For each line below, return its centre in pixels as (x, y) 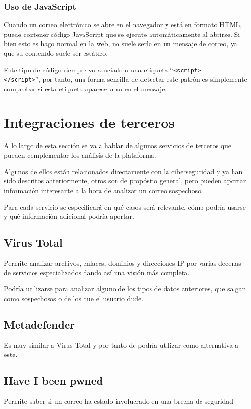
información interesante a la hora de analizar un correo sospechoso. (104, 190)
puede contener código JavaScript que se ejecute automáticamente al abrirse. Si (122, 34)
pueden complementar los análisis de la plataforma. (80, 155)
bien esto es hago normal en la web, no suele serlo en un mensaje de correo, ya (121, 44)
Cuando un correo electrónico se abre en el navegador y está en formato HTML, (123, 25)
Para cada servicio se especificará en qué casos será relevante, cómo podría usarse (125, 206)
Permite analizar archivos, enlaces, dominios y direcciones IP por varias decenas (123, 262)
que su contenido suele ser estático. (56, 53)
